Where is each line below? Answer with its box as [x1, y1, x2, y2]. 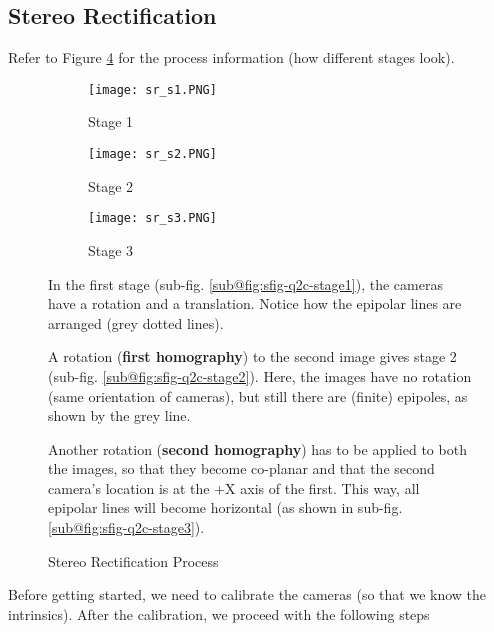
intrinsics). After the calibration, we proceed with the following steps [8, 603, 430, 624]
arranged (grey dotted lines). [48, 312, 224, 333]
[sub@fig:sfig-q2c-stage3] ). [48, 517, 205, 538]
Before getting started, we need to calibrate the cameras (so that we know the [8, 584, 487, 605]
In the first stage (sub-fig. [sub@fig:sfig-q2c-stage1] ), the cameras [48, 273, 443, 294]
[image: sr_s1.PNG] [88, 82, 217, 97]
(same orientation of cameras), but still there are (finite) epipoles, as [48, 385, 468, 406]
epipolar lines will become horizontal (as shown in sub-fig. [48, 497, 403, 518]
